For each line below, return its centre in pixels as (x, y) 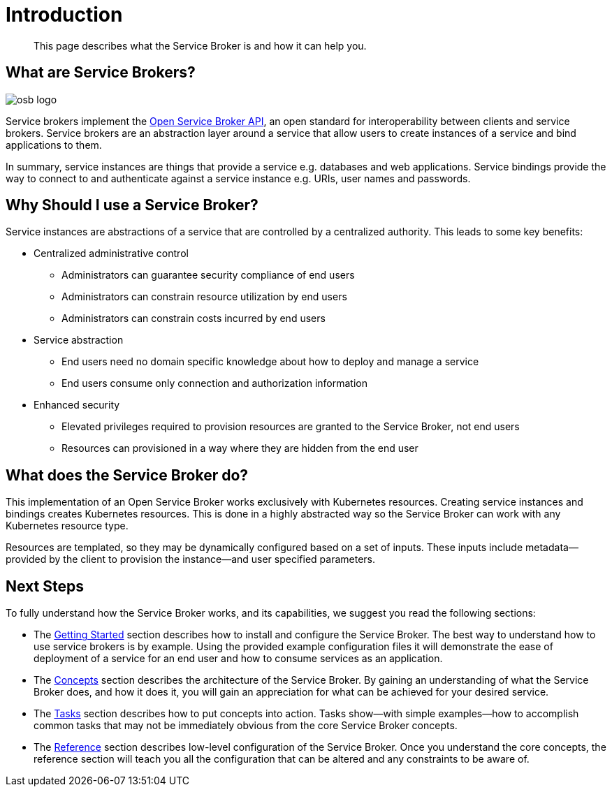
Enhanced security (77, 405)
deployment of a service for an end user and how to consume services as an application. (238, 659)
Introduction (64, 15)
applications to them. (54, 145)
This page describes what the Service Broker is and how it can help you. (200, 45)
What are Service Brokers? (101, 73)
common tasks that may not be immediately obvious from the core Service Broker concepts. (246, 726)
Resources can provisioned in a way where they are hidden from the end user (240, 448)
